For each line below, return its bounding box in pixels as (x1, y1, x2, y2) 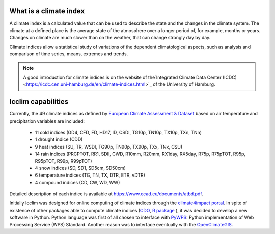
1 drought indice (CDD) (35, 136, 83, 142)
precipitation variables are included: (9, 118, 85, 124)
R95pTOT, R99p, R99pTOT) (35, 158, 92, 164)
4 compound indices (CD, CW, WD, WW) (35, 179, 120, 185)
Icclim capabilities (9, 97, 69, 106)
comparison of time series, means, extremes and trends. (9, 51, 128, 57)
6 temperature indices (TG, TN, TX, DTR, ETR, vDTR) (35, 172, 145, 178)
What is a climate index (9, 7, 85, 15)
